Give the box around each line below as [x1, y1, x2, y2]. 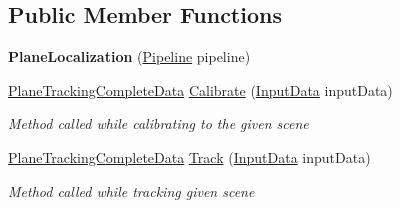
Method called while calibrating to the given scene [8, 113, 309, 134]
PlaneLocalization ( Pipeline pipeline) [8, 46, 251, 67]
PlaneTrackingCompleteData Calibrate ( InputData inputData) [8, 79, 393, 100]
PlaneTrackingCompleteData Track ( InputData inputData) [8, 146, 371, 167]
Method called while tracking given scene [8, 180, 255, 201]
